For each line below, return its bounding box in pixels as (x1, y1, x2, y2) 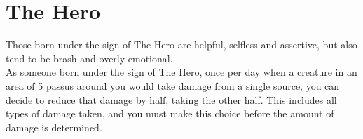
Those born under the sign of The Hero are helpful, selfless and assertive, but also (6, 37, 357, 52)
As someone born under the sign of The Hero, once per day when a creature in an (6, 65, 357, 79)
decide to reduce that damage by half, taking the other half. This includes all (6, 92, 337, 107)
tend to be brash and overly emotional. (6, 51, 173, 65)
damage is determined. (6, 119, 102, 134)
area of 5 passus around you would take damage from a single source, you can (6, 78, 340, 93)
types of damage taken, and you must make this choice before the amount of (6, 106, 334, 121)
